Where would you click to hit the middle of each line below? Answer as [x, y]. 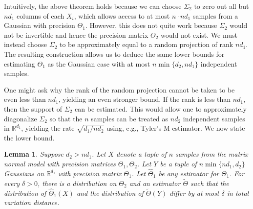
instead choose [26, 44]
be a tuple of [178, 164]
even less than [25, 99]
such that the [210, 183]
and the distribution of [110, 193]
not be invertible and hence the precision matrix [76, 35]
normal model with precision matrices [60, 164]
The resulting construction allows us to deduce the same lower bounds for [114, 54]
